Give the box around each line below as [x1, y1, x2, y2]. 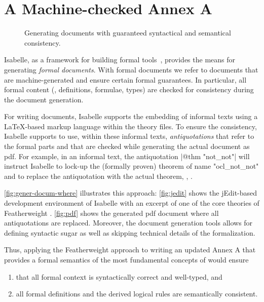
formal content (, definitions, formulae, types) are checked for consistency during [4, 84, 254, 95]
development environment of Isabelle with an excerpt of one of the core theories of [4, 198, 259, 208]
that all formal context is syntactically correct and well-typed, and [16, 271, 222, 282]
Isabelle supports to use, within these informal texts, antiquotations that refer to [4, 131, 254, 141]
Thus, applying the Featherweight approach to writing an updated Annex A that [4, 244, 256, 255]
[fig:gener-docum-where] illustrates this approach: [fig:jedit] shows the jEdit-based [4, 187, 257, 198]
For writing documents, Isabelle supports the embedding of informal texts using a [4, 111, 258, 122]
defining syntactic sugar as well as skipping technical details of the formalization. [4, 227, 255, 238]
